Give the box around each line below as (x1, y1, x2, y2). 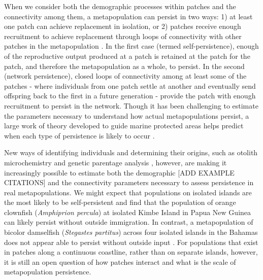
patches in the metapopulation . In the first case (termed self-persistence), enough (4, 41, 259, 51)
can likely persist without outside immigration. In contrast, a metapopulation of (4, 217, 253, 227)
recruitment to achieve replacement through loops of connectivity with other (4, 30, 242, 41)
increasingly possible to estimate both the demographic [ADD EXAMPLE (4, 167, 235, 178)
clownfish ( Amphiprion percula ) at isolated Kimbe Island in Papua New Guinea (4, 206, 251, 217)
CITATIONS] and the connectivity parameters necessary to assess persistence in (4, 177, 254, 188)
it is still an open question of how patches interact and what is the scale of (4, 256, 236, 267)
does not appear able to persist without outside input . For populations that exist (4, 236, 258, 247)
